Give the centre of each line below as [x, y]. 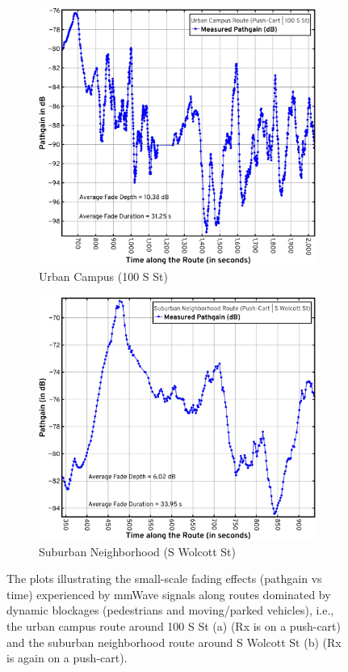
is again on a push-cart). [67, 658]
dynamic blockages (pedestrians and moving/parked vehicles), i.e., [170, 610]
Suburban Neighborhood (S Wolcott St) [137, 551]
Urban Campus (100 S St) [103, 276]
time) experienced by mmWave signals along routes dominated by [169, 594]
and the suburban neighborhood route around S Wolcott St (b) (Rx [174, 642]
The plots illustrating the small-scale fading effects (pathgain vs [164, 578]
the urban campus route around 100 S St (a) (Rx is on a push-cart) [174, 625]
